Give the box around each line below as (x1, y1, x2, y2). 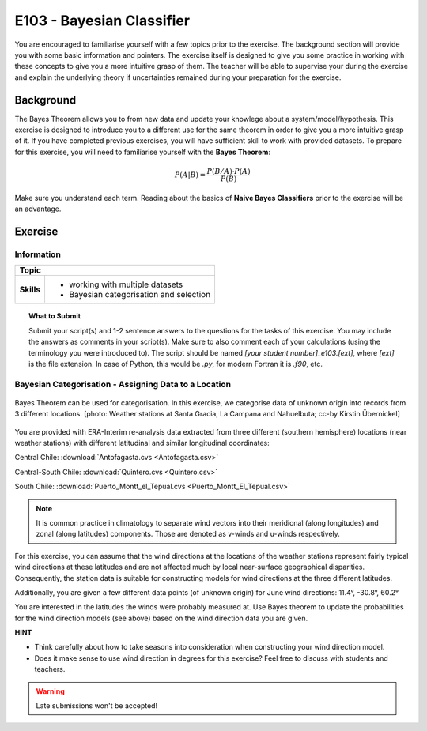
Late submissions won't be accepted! (36, 701, 158, 710)
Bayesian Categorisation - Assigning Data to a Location (14, 379, 232, 390)
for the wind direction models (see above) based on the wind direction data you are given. (14, 613, 308, 623)
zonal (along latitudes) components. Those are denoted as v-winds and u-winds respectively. (36, 529, 340, 539)
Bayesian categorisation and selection (68, 289, 211, 300)
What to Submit (28, 311, 81, 321)
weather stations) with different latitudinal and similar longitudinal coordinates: (14, 439, 270, 448)
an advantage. (14, 204, 62, 213)
